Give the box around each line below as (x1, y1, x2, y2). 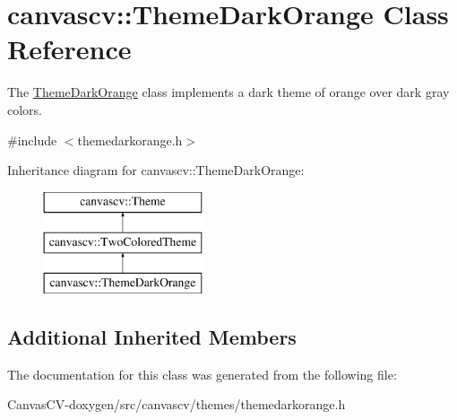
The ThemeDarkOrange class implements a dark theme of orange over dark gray (7, 83, 450, 101)
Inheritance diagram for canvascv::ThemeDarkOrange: (7, 161, 305, 179)
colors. (7, 100, 43, 118)
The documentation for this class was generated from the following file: (7, 364, 397, 383)
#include (7, 130, 57, 149)
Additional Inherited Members (7, 323, 297, 351)
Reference (7, 31, 132, 67)
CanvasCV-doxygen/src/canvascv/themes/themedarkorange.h (7, 395, 346, 414)
